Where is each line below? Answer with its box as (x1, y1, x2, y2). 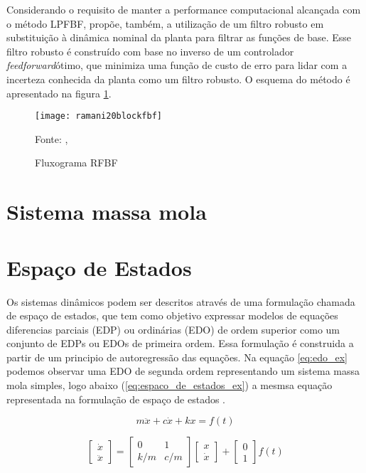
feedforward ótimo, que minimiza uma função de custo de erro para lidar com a (6, 58, 348, 73)
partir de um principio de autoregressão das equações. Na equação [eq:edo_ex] (6, 349, 348, 364)
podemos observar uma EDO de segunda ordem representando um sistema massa (6, 363, 360, 378)
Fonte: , (35, 131, 68, 146)
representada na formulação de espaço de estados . (6, 391, 226, 406)
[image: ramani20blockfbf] (35, 111, 162, 122)
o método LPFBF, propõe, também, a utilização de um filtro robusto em (6, 16, 324, 31)
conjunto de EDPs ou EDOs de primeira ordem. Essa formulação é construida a (6, 336, 354, 351)
